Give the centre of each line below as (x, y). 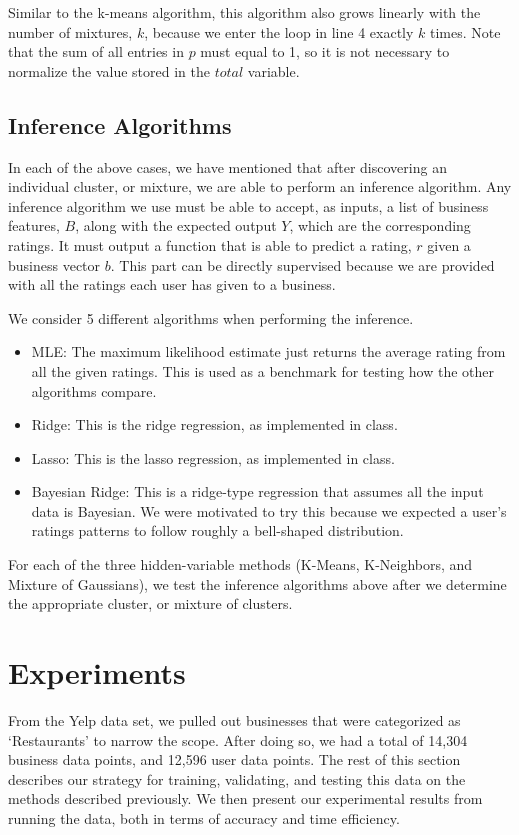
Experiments (97, 672)
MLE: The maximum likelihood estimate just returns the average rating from (268, 351)
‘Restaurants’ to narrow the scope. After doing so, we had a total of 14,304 (238, 739)
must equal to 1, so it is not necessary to (325, 51)
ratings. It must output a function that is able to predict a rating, (210, 244)
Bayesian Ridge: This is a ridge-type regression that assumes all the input (257, 491)
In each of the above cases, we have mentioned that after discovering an (227, 166)
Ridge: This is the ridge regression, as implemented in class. (214, 424)
